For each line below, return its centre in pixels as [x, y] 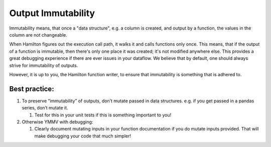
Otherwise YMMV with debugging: [57, 122]
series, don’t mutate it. [45, 108]
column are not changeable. [38, 35]
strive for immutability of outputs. [44, 65]
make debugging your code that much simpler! [83, 136]
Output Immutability [52, 13]
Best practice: [32, 89]
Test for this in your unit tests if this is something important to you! [103, 115]
